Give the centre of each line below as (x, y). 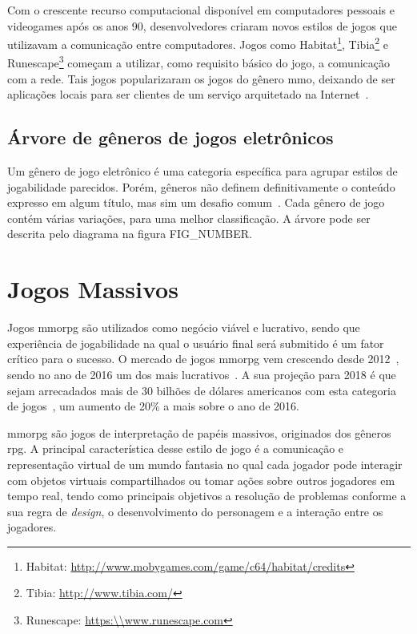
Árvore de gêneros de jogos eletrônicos (170, 137)
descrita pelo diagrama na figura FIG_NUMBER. (130, 234)
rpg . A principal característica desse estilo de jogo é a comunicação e (176, 448)
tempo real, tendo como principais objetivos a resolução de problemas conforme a (207, 496)
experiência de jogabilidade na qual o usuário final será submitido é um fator (196, 343)
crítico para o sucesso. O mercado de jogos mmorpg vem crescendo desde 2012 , (203, 359)
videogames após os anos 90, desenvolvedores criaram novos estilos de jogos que (202, 25)
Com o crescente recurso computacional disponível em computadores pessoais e (201, 10)
